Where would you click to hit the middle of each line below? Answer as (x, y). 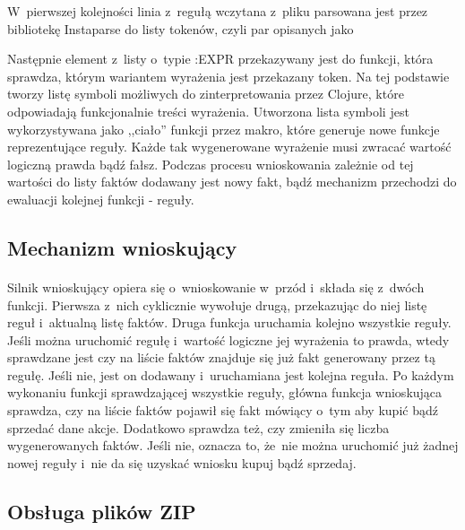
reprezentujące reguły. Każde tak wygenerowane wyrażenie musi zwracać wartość (229, 147)
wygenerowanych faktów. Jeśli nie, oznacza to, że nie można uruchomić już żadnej (233, 445)
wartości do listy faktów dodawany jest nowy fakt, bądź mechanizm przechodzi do (232, 182)
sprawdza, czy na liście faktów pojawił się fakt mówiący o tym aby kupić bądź (223, 410)
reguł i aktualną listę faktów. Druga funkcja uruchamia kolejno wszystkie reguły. (229, 322)
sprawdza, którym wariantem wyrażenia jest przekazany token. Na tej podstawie (228, 76)
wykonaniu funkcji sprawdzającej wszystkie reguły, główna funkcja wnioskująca (225, 392)
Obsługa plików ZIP (102, 511)
